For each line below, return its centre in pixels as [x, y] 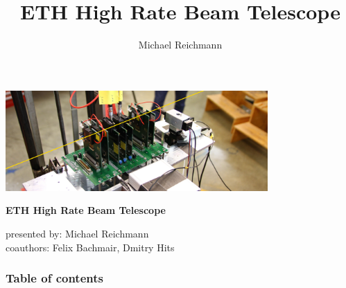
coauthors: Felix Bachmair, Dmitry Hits [90, 247]
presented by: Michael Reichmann [77, 233]
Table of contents [54, 278]
